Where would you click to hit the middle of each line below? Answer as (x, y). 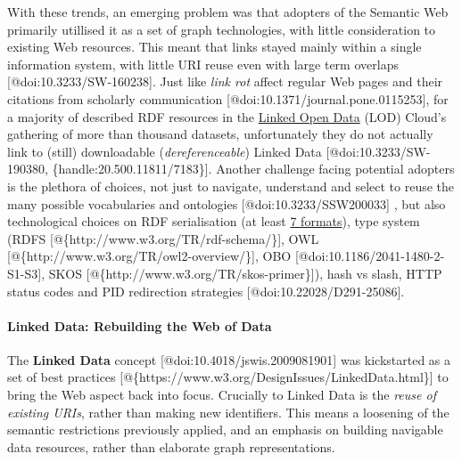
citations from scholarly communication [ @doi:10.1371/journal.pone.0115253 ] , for (228, 98)
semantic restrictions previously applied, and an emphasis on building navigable (225, 430)
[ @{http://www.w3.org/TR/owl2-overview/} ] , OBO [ (153, 256)
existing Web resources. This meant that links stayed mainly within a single (214, 47)
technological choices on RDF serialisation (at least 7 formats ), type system (214, 221)
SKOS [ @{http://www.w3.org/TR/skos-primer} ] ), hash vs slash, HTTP (245, 273)
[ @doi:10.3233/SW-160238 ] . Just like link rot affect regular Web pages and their (225, 81)
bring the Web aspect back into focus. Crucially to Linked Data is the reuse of (222, 395)
